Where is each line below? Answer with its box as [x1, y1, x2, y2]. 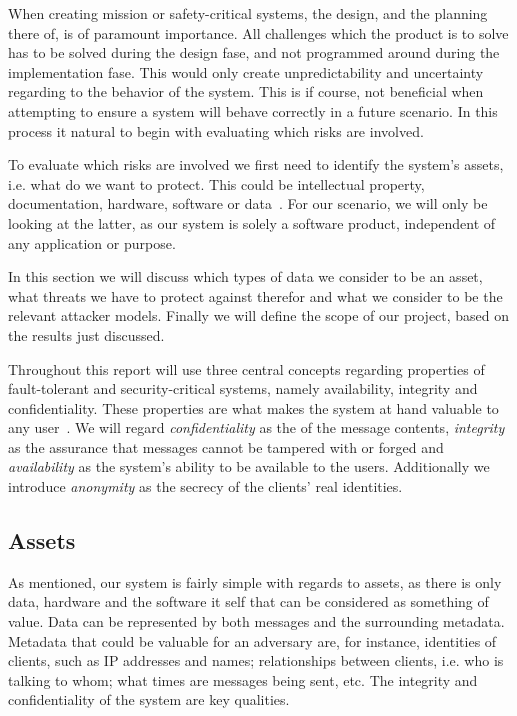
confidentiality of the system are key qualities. [8, 689, 290, 710]
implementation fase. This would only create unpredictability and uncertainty [8, 61, 484, 82]
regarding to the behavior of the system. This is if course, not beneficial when [8, 81, 484, 102]
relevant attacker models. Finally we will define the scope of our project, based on [8, 305, 510, 326]
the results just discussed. [8, 324, 165, 345]
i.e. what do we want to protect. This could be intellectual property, [8, 173, 425, 194]
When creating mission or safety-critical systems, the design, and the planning [8, 3, 488, 23]
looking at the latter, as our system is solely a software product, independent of [8, 212, 496, 233]
